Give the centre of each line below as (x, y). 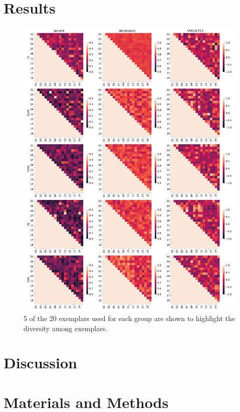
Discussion (40, 363)
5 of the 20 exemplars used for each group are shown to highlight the (129, 318)
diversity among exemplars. (66, 328)
